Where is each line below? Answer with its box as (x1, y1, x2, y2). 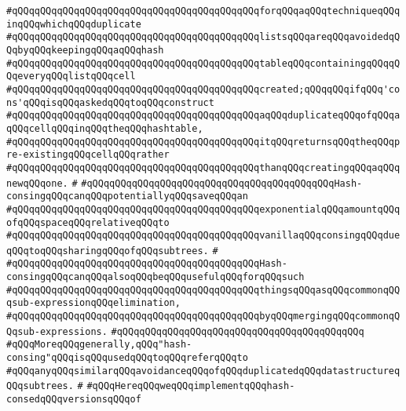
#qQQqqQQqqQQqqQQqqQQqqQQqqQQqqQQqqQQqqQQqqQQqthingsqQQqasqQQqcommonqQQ (6, 284, 401, 296)
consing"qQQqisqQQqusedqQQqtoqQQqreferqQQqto (6, 352, 248, 364)
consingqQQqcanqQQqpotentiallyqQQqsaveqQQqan (6, 191, 248, 202)
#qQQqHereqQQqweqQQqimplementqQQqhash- (86, 380, 295, 392)
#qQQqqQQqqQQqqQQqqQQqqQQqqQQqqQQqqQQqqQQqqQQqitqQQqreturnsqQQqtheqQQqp (6, 136, 401, 147)
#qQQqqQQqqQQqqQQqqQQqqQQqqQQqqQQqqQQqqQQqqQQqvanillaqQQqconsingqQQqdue (6, 230, 401, 242)
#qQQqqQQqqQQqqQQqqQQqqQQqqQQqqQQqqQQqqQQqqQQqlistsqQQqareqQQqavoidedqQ (6, 31, 401, 43)
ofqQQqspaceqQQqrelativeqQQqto (6, 216, 170, 228)
